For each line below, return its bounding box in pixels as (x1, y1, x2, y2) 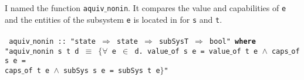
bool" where (210, 37, 256, 46)
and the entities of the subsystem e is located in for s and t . (5, 13, 222, 25)
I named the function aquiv (5, 2, 104, 13)
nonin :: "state (32, 37, 96, 46)
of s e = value (171, 47, 230, 55)
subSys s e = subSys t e (63, 66, 160, 75)
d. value (134, 47, 168, 55)
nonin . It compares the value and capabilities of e (107, 2, 286, 13)
